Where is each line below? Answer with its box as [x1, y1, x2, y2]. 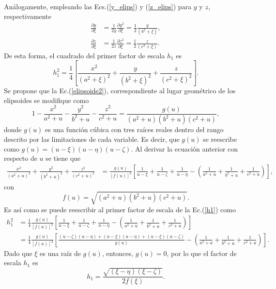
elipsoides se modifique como [4, 95, 89, 105]
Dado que [4, 248, 32, 258]
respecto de [4, 153, 37, 163]
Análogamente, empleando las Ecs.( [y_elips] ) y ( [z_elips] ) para [4, 1, 192, 11]
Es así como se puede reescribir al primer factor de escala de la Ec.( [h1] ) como [4, 204, 236, 214]
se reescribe [203, 134, 237, 144]
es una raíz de [40, 248, 81, 258]
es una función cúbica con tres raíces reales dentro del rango [45, 124, 224, 135]
